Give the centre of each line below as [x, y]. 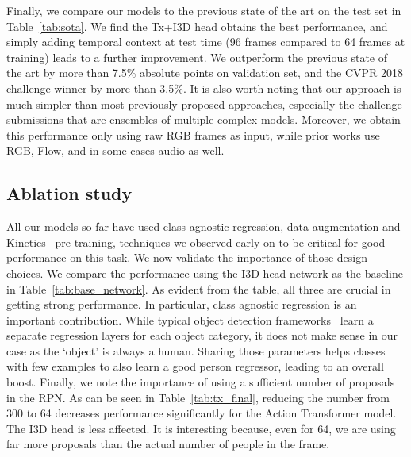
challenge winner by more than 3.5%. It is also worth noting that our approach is [204, 88]
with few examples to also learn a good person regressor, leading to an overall [195, 366]
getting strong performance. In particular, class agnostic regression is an [182, 304]
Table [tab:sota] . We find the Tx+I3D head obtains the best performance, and [197, 26]
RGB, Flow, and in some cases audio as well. [115, 150]
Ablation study [69, 193]
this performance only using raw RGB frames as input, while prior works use [193, 134]
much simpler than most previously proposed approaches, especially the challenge [204, 104]
